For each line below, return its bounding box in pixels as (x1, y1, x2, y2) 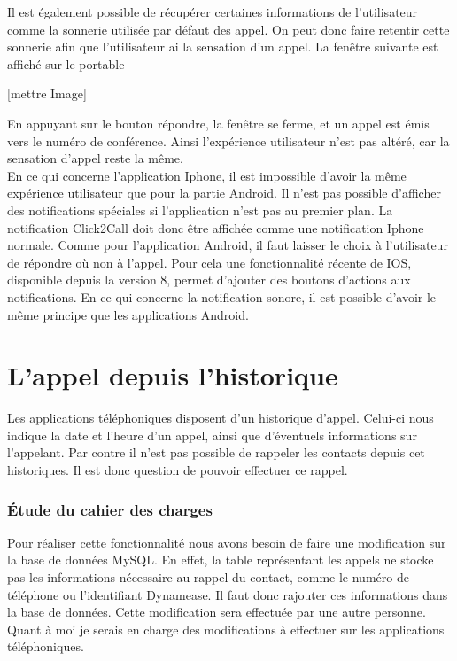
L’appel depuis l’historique (7, 357, 338, 393)
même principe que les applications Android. (7, 305, 249, 323)
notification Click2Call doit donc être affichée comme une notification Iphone (7, 218, 424, 237)
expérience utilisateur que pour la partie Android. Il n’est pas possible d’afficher (7, 183, 441, 202)
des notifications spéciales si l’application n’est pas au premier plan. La (7, 200, 393, 219)
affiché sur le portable (7, 54, 125, 73)
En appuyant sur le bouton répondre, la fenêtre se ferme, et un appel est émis (7, 113, 430, 132)
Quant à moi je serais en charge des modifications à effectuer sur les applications (7, 619, 445, 638)
